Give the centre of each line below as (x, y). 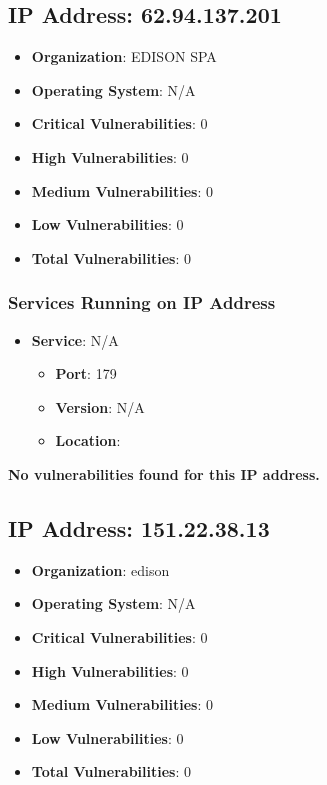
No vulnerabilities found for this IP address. (164, 473)
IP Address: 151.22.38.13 (139, 527)
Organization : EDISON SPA (124, 56)
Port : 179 (86, 373)
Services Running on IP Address (142, 302)
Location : (88, 440)
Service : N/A (75, 339)
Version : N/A (100, 406)
